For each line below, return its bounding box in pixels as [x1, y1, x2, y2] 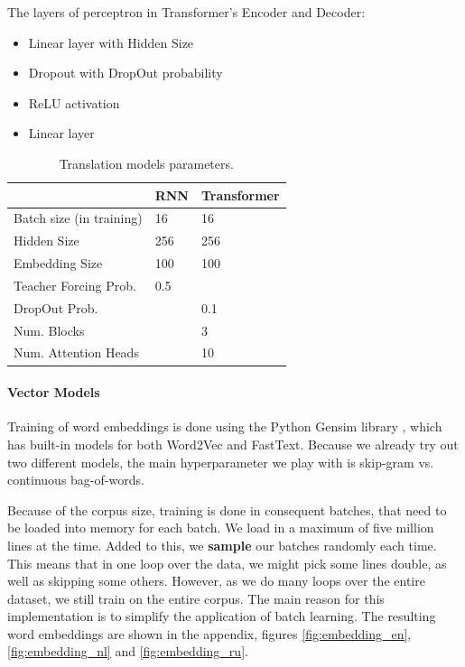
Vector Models [7, 383, 100, 402]
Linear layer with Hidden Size [28, 32, 194, 51]
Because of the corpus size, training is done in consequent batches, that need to [7, 500, 447, 519]
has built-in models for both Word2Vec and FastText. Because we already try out [7, 434, 459, 453]
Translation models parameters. [59, 153, 234, 172]
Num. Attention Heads [14, 343, 139, 362]
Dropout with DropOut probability [28, 63, 223, 82]
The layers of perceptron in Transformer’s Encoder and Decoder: [7, 3, 366, 21]
